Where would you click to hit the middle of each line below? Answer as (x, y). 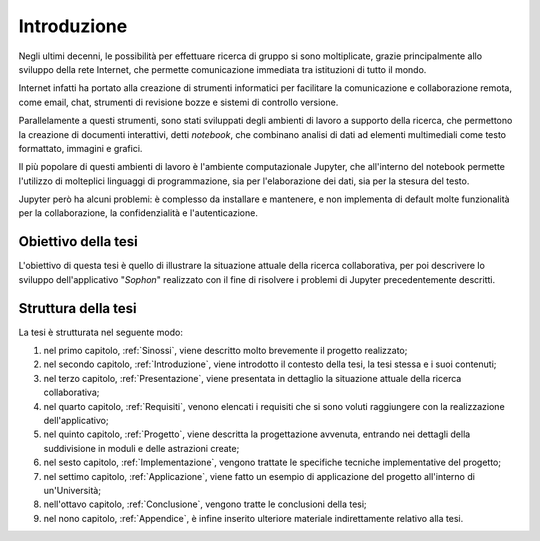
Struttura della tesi (77, 308)
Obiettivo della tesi (78, 241)
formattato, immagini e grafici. (80, 148)
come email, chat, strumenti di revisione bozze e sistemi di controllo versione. (178, 102)
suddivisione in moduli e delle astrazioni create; (141, 448)
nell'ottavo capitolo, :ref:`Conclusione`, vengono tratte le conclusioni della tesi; (205, 504)
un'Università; (72, 490)
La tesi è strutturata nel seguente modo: (101, 332)
